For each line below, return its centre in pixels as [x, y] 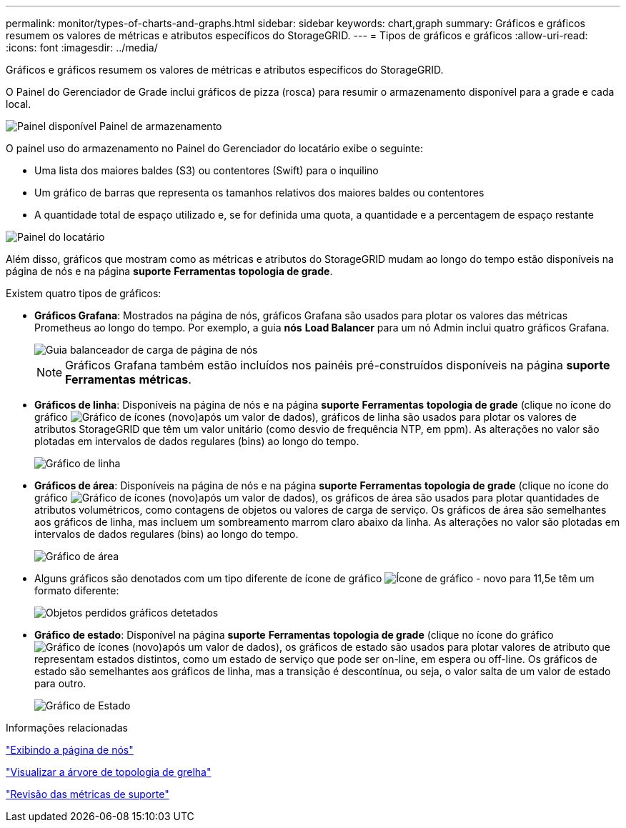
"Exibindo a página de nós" [70, 750]
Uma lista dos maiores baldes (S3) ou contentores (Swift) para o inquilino [207, 170]
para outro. [60, 683]
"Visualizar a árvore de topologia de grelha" [109, 772]
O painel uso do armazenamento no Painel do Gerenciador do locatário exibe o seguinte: [214, 148]
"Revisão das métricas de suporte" [88, 794]
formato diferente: [77, 590]
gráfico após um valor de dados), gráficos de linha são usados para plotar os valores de [305, 417]
